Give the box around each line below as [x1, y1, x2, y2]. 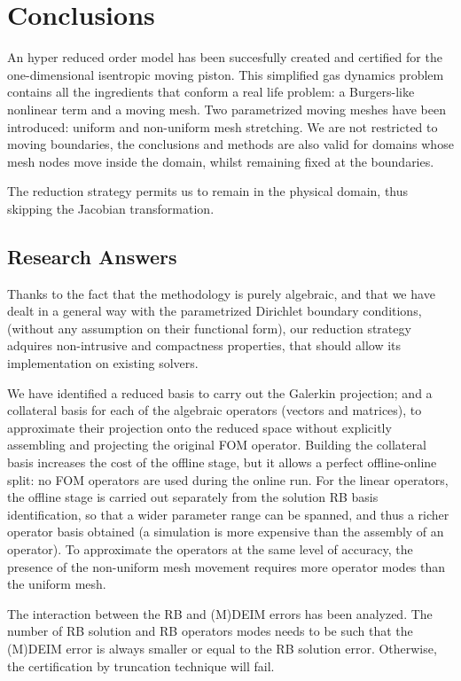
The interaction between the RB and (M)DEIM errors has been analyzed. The [7, 604, 433, 622]
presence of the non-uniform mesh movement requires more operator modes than [7, 557, 446, 575]
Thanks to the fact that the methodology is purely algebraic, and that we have [7, 284, 435, 302]
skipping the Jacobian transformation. [7, 199, 215, 217]
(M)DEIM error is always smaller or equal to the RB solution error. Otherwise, [7, 638, 437, 657]
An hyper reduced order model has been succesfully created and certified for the [7, 48, 442, 67]
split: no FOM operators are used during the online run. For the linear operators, [7, 470, 449, 489]
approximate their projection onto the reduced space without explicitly [7, 418, 392, 436]
